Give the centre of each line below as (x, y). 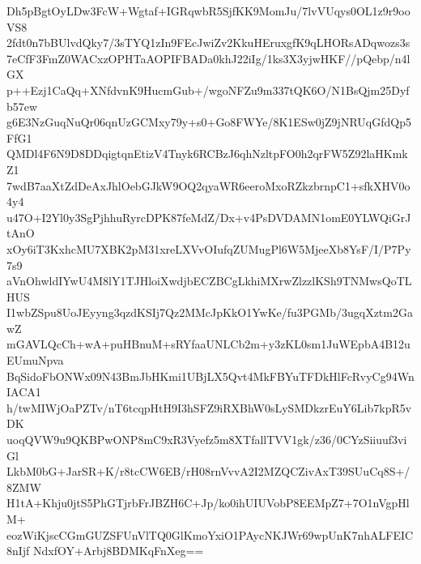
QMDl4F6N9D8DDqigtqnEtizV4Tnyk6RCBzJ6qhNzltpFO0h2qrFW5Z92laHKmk (207, 154)
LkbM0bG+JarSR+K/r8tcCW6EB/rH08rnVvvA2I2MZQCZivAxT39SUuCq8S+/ (208, 471)
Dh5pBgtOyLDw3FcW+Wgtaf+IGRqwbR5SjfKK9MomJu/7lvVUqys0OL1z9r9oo (208, 11)
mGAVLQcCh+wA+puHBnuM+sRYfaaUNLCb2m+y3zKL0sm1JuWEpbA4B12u (208, 344)
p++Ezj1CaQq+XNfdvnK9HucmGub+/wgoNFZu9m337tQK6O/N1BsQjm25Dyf (208, 90)
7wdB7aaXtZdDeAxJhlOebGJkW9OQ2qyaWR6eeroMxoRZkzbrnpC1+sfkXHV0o (208, 185)
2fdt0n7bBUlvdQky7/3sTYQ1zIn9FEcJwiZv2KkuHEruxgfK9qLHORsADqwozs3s (208, 43)
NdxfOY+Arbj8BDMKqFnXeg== (119, 551)
